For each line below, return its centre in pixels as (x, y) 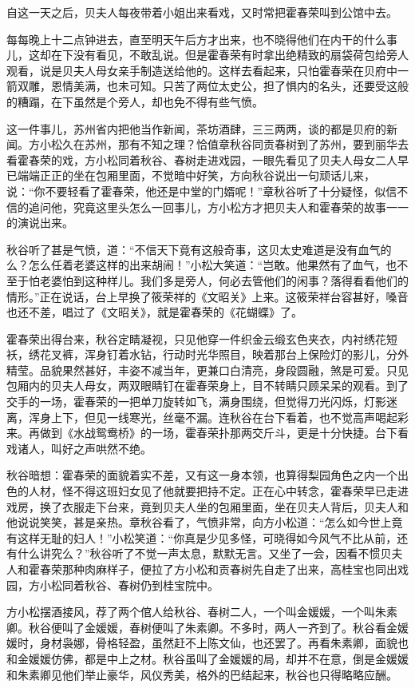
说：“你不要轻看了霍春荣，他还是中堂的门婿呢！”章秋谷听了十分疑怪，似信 (202, 191)
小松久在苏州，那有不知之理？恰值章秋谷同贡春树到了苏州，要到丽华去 (224, 144)
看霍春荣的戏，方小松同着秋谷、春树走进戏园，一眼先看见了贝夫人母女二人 (202, 159)
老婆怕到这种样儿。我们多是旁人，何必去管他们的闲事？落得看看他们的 (224, 280)
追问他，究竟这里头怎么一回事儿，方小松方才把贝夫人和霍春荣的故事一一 (218, 207)
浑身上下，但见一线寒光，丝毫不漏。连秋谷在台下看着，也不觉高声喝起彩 (218, 417)
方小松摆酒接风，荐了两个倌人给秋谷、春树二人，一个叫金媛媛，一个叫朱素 (202, 612)
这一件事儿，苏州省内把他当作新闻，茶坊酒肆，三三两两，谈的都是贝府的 (196, 128)
